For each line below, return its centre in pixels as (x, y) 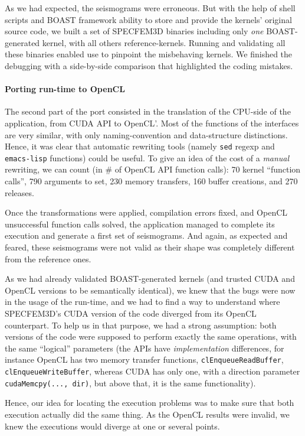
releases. (19, 192)
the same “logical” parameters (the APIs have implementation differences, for (145, 348)
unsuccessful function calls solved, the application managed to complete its (140, 224)
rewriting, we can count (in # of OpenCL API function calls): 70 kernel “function (153, 169)
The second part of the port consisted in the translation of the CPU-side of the (148, 111)
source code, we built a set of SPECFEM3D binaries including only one (134, 31)
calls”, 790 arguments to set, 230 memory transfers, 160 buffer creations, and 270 (151, 181)
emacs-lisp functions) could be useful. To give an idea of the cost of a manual (147, 157)
